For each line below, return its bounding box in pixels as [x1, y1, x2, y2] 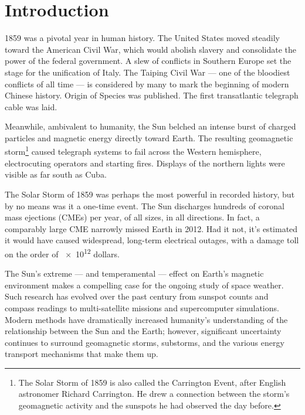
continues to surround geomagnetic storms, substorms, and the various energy [5, 336, 284, 348]
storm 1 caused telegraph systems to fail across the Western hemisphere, [5, 144, 262, 158]
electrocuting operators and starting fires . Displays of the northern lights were [5, 157, 285, 169]
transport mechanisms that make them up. [5, 348, 158, 360]
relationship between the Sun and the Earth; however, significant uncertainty [5, 325, 282, 337]
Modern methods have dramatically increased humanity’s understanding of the [5, 313, 288, 325]
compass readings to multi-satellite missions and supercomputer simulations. [5, 301, 279, 314]
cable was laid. [5, 100, 57, 113]
